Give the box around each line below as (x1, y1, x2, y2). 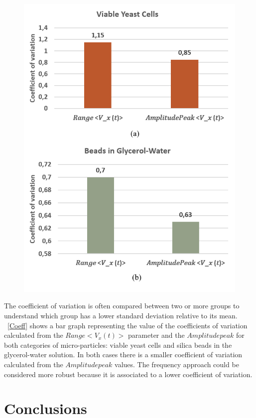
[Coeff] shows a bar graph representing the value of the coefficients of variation (7, 320, 248, 330)
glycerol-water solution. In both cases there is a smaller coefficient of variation (4, 349, 243, 360)
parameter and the (128, 330, 185, 340)
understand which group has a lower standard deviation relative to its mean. (4, 310, 238, 320)
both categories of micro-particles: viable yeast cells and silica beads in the (4, 339, 232, 350)
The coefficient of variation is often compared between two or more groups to (4, 300, 240, 311)
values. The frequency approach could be (115, 359, 239, 369)
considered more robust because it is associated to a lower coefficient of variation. (4, 369, 253, 379)
